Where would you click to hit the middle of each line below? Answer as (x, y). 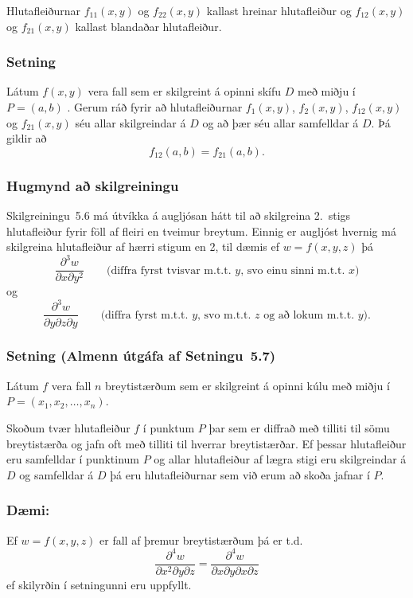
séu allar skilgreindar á (131, 122)
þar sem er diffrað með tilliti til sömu (299, 427)
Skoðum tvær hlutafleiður (68, 427)
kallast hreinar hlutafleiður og (279, 10)
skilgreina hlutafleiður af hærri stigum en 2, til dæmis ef (143, 246)
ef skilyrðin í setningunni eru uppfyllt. (99, 584)
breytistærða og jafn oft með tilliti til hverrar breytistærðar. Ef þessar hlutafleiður (206, 443)
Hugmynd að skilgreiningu (93, 185)
